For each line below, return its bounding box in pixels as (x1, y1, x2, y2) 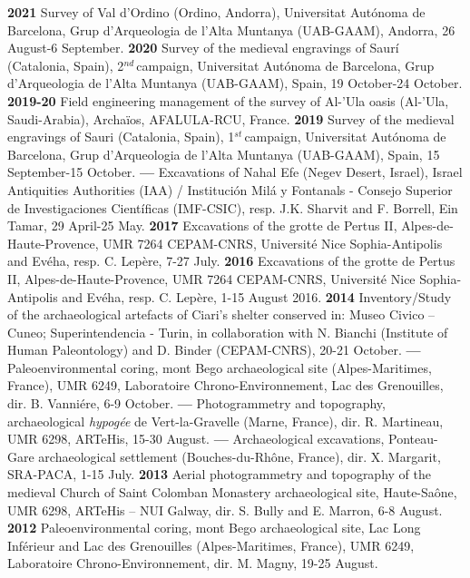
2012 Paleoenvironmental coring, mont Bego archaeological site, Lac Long (7, 518, 421, 537)
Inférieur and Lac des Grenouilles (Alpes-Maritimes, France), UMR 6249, (7, 535, 415, 554)
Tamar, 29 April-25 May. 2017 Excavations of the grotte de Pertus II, (7, 216, 397, 235)
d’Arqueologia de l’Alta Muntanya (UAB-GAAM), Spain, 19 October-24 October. (7, 73, 463, 93)
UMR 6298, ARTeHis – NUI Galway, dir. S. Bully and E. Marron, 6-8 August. (7, 500, 443, 519)
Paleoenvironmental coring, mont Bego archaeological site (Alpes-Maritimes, (7, 358, 432, 377)
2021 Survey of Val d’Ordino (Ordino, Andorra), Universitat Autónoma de (7, 3, 426, 21)
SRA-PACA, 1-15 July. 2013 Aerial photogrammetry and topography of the (7, 465, 431, 484)
